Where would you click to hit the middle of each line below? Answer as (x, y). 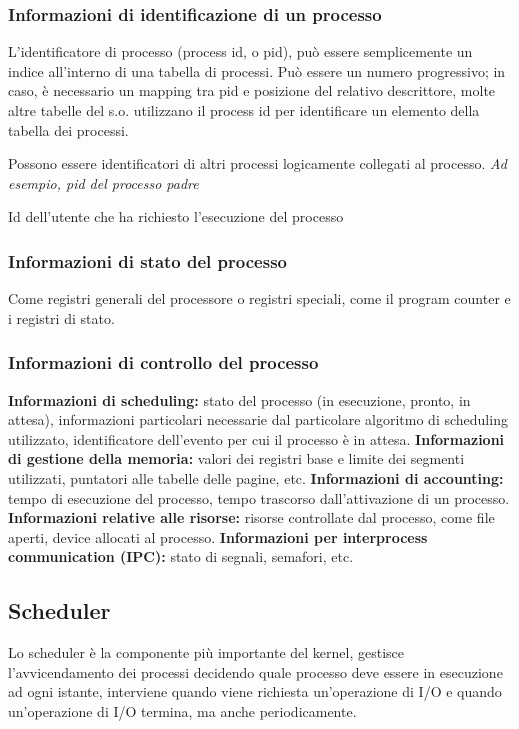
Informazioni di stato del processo (147, 260)
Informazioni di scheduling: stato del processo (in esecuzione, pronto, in (239, 399)
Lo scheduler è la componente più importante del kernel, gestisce (206, 652)
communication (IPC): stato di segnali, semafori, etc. (181, 556)
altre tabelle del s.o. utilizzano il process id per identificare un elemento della (244, 110)
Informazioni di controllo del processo (163, 362)
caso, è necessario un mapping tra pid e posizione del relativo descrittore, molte (252, 90)
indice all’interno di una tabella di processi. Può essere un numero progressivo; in (257, 70)
